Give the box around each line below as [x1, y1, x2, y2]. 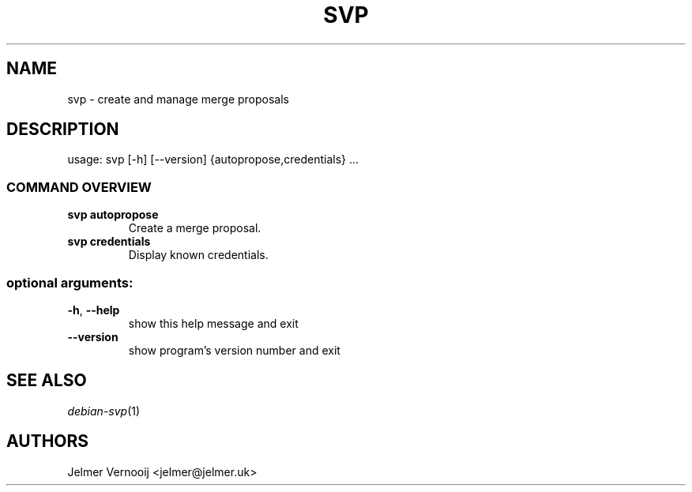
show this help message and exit [128, 316, 299, 330]
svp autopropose [67, 208, 159, 222]
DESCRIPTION [6, 119, 119, 140]
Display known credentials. [128, 248, 269, 262]
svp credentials [67, 235, 151, 249]
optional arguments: [6, 274, 134, 291]
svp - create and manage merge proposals [67, 92, 290, 106]
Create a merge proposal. [128, 221, 261, 235]
